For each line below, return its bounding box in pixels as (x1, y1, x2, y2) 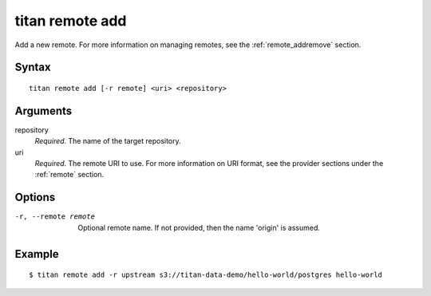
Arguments (14, 104, 73, 117)
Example (14, 247, 59, 261)
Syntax (14, 61, 51, 74)
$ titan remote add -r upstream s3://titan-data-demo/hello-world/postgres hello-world (29, 270, 383, 279)
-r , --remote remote (14, 212, 96, 221)
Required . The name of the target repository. (34, 136, 181, 146)
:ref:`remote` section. (34, 170, 105, 180)
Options (14, 191, 56, 204)
